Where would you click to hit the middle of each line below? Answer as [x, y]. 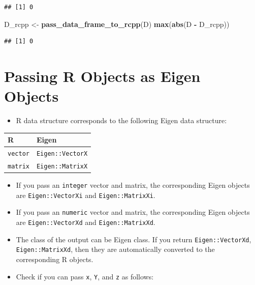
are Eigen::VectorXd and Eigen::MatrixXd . [86, 222]
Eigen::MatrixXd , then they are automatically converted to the [115, 249]
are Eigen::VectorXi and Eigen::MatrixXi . [86, 195]
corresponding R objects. [55, 259]
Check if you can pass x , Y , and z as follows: [85, 276]
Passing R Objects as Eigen [102, 76]
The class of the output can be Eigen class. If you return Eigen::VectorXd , [134, 239]
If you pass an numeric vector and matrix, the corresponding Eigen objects [133, 212]
